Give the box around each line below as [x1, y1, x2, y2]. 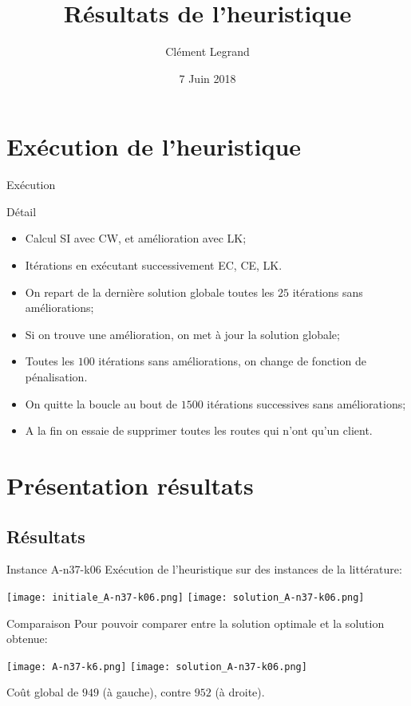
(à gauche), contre [102, 684, 192, 700]
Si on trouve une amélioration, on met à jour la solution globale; [25, 325, 340, 342]
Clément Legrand [165, 43, 250, 60]
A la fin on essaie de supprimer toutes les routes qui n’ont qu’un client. [25, 422, 373, 439]
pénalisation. [25, 369, 88, 385]
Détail [6, 203, 37, 219]
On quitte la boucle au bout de [25, 395, 177, 412]
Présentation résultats [6, 468, 254, 501]
